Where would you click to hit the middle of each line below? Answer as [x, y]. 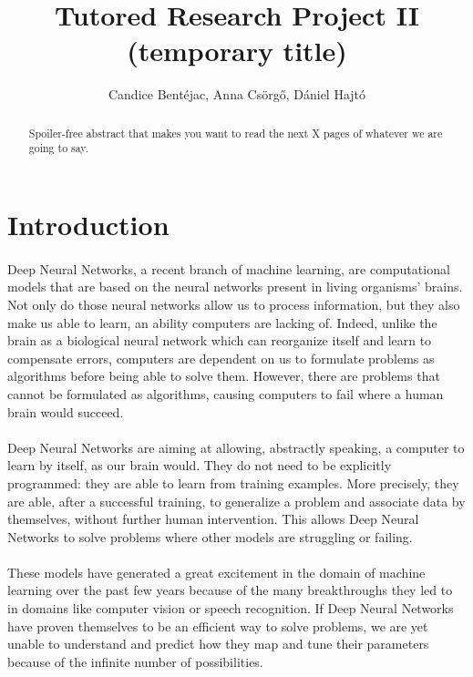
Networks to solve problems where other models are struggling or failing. [210, 536]
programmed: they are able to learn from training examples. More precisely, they [233, 482]
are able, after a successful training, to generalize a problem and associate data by [236, 501]
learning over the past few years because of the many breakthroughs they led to [230, 590]
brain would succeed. [66, 411]
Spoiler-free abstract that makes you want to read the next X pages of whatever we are [236, 133]
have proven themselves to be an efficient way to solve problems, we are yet [218, 626]
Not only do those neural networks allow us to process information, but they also [234, 304]
